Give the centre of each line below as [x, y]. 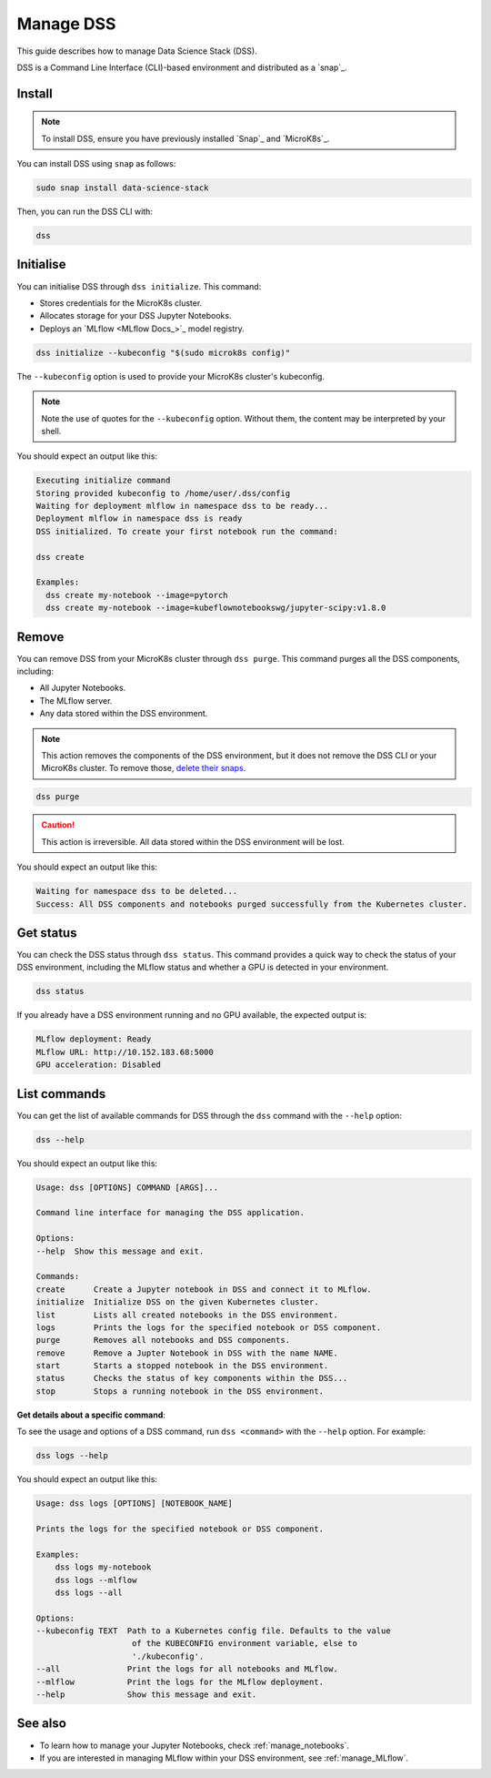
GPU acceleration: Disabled [98, 1065]
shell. [51, 431]
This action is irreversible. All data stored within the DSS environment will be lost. [193, 841]
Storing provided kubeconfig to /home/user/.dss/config [163, 493]
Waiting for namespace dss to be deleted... [137, 891]
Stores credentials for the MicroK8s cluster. [121, 303]
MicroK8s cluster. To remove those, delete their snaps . [144, 768]
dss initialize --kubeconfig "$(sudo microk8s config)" [163, 352]
